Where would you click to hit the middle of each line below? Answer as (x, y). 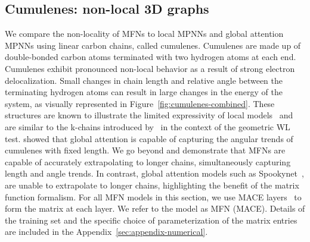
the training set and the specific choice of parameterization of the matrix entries (151, 220)
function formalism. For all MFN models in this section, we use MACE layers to (153, 197)
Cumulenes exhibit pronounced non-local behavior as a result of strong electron (150, 68)
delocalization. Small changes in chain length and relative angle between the (144, 80)
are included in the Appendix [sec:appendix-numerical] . (106, 232)
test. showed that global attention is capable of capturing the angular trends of (149, 138)
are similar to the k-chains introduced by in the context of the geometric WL (148, 126)
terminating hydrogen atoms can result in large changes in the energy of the (144, 92)
